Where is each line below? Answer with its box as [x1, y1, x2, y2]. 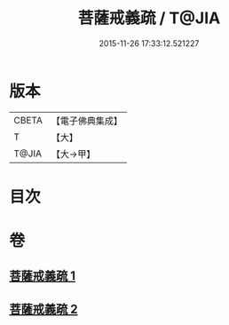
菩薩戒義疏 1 [9, 268, 76, 284]
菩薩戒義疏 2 [9, 301, 78, 316]
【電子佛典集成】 [51, 115, 122, 127]
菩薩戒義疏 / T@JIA [77, 8, 221, 28]
